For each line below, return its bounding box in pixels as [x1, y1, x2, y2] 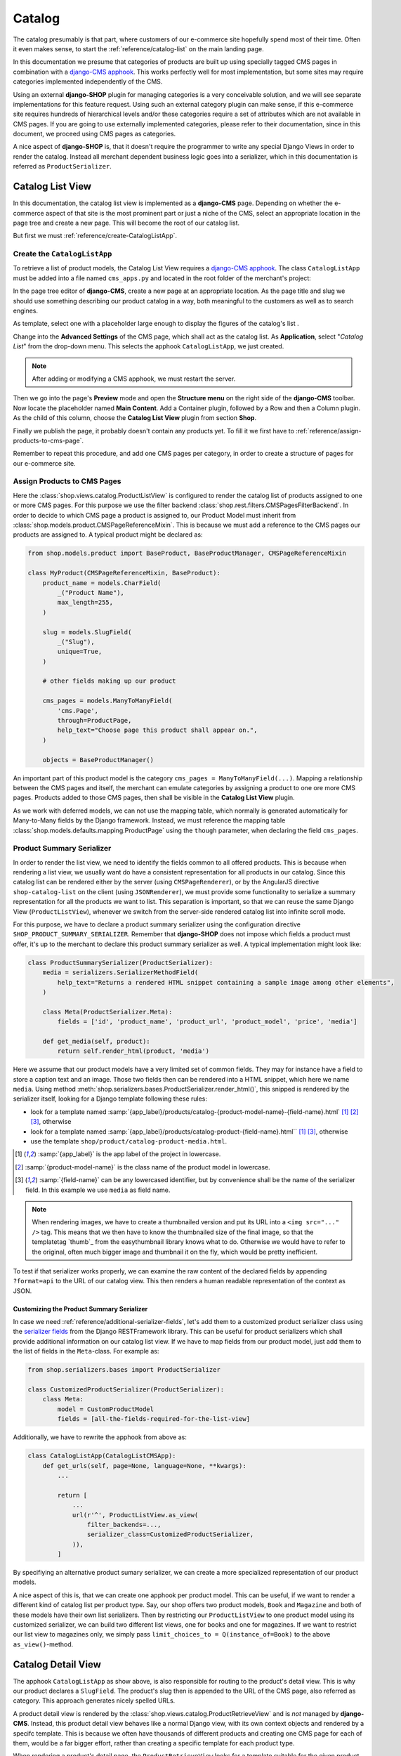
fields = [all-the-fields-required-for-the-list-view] [57, 1415, 251, 1423]
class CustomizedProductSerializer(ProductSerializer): [27, 1386, 225, 1394]
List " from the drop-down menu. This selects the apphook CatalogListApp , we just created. [13, 342, 284, 350]
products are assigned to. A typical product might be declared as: [13, 530, 203, 539]
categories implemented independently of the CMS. [13, 77, 163, 86]
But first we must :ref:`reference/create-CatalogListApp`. [13, 232, 178, 240]
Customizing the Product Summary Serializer [13, 1304, 148, 1313]
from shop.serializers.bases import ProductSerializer [27, 1366, 221, 1374]
